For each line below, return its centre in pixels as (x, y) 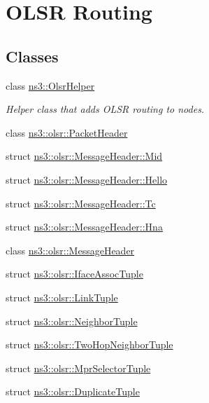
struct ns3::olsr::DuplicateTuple (73, 391)
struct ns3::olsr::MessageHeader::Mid (84, 156)
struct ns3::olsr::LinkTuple (62, 297)
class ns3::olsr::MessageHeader (70, 250)
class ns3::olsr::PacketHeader (67, 132)
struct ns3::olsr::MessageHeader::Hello (87, 179)
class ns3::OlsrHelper (50, 85)
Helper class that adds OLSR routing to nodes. (105, 109)
